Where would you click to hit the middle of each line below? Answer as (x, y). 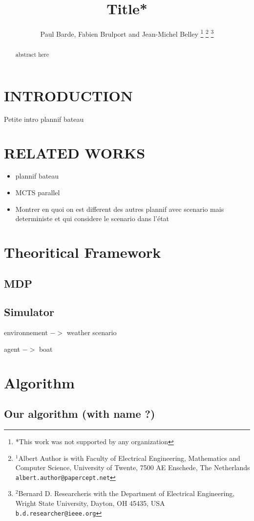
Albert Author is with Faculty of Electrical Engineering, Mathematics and (129, 458)
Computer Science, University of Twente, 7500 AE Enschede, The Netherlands (133, 467)
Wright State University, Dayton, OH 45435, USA (90, 503)
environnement (26, 332)
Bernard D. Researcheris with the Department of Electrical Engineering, (127, 493)
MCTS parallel (38, 193)
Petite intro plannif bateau (44, 119)
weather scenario (92, 332)
